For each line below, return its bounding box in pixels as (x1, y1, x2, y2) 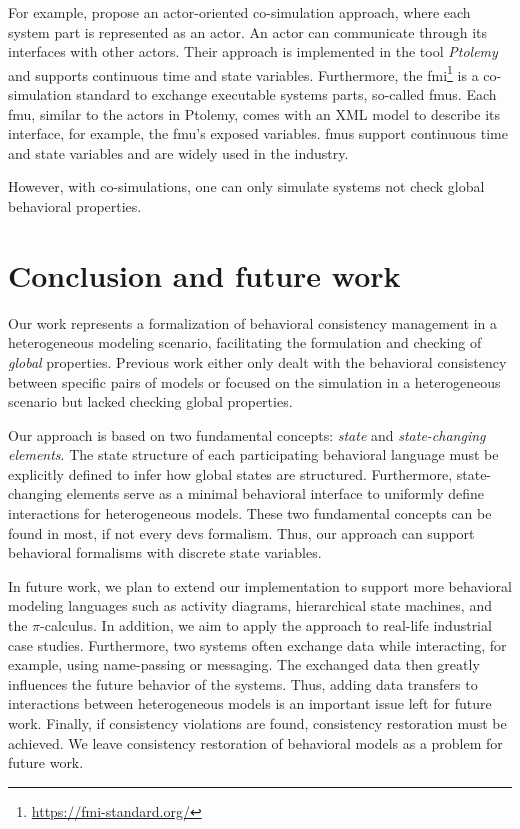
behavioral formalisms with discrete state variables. (8, 542, 322, 563)
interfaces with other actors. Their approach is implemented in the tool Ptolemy (8, 41, 498, 62)
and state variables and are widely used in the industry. (8, 142, 349, 163)
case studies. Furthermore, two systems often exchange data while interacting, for (8, 634, 507, 655)
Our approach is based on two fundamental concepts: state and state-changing (8, 424, 486, 445)
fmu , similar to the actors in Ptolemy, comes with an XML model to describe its (8, 103, 501, 124)
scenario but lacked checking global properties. (8, 391, 293, 412)
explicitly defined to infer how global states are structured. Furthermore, (8, 463, 453, 484)
